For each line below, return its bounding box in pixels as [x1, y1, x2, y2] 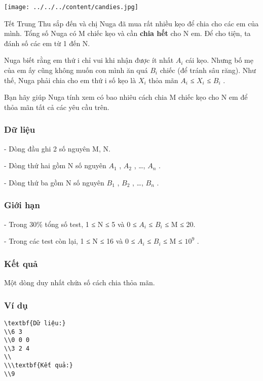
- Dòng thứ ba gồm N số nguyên [4, 177, 104, 187]
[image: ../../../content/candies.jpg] [4, 4, 138, 11]
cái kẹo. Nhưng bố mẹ [185, 55, 253, 65]
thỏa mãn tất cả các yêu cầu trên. [4, 101, 109, 112]
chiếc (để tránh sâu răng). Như [160, 65, 256, 75]
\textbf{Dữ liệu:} [4, 319, 66, 327]
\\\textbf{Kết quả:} [4, 362, 73, 369]
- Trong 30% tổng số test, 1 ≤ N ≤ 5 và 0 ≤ [4, 218, 137, 229]
